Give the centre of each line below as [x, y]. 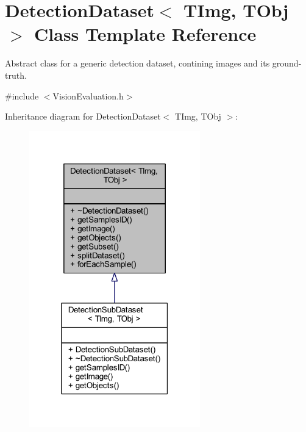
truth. [16, 75]
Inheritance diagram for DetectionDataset [83, 116]
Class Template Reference [145, 34]
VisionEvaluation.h [88, 95]
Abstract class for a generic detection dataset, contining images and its [137, 63]
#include [22, 95]
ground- [287, 63]
